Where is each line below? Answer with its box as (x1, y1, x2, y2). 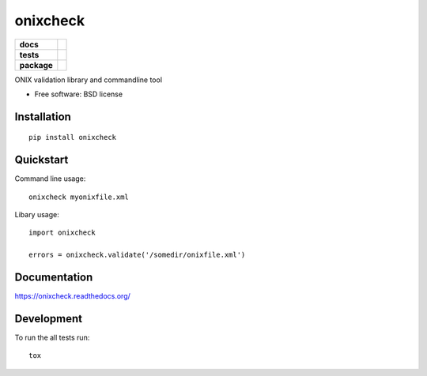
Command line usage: (14, 174, 86, 183)
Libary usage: (14, 210, 59, 220)
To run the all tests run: (14, 333, 90, 343)
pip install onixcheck (28, 133, 117, 142)
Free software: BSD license (34, 89, 123, 99)
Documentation (14, 271, 93, 284)
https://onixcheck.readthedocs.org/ (14, 291, 130, 301)
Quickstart (14, 153, 69, 167)
